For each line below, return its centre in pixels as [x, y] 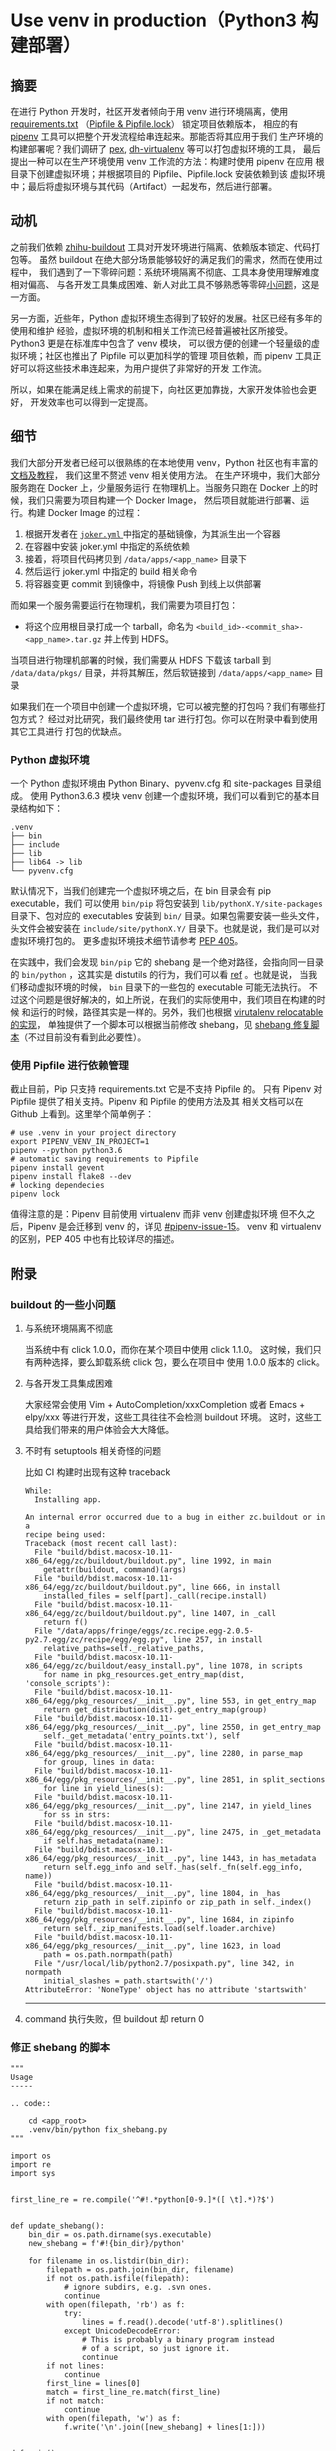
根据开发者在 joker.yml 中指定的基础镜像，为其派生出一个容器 [153, 533]
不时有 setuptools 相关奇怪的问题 [93, 1450]
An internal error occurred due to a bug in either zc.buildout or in [175, 1517]
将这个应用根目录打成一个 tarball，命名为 [109, 626]
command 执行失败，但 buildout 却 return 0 [114, 2018]
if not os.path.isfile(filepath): [118, 2279]
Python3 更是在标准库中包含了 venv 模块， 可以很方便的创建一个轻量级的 [161, 343]
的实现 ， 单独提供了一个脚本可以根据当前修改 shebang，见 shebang [151, 1024]
